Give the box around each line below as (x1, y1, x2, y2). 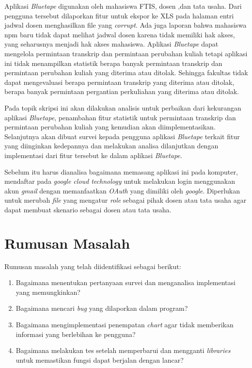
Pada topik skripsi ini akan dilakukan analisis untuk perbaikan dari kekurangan (4, 102, 241, 112)
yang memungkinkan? (16, 287, 80, 297)
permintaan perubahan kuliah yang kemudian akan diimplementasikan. (4, 122, 216, 132)
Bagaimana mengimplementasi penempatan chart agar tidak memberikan (16, 319, 234, 329)
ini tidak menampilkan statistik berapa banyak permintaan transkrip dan (4, 58, 222, 68)
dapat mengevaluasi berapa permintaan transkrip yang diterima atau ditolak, (4, 77, 235, 87)
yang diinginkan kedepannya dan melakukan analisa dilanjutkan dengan (4, 141, 219, 151)
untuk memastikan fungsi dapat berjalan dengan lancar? (16, 354, 184, 365)
